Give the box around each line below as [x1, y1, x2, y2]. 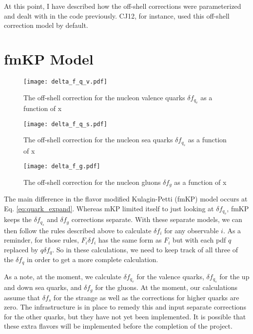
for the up [219, 271, 250, 281]
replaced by [4, 244, 39, 254]
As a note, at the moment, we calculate [4, 271, 121, 281]
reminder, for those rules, [4, 235, 79, 245]
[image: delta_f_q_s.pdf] [23, 120, 107, 128]
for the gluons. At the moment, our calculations [95, 282, 238, 292]
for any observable [164, 225, 219, 235]
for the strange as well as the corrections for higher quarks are [53, 292, 239, 302]
